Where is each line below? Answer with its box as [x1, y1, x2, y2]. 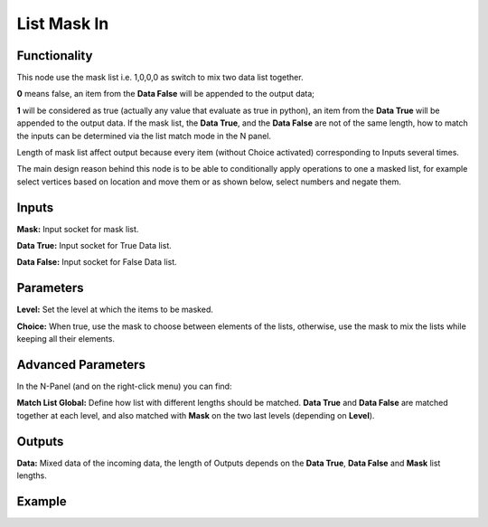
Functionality [16, 48, 93, 63]
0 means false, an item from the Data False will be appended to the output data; [16, 89, 315, 99]
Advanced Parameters [16, 357, 146, 372]
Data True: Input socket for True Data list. [16, 240, 172, 251]
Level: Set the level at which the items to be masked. [16, 304, 214, 315]
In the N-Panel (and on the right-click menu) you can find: [16, 381, 232, 392]
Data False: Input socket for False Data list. [16, 257, 178, 268]
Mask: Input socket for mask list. [16, 223, 139, 234]
